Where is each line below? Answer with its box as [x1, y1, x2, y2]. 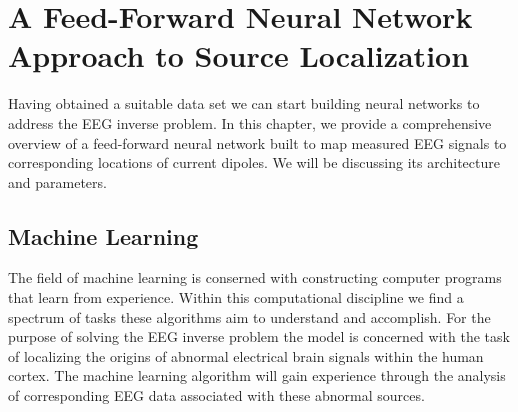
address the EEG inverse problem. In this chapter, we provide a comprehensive [8, 112, 492, 133]
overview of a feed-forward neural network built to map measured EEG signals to [8, 132, 507, 153]
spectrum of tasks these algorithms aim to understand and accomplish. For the [8, 306, 491, 327]
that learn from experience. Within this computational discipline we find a [8, 287, 464, 308]
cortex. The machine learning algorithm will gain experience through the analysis [8, 365, 506, 386]
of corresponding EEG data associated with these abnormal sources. [8, 385, 425, 406]
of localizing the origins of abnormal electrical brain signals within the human [8, 345, 484, 366]
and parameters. [8, 171, 107, 192]
